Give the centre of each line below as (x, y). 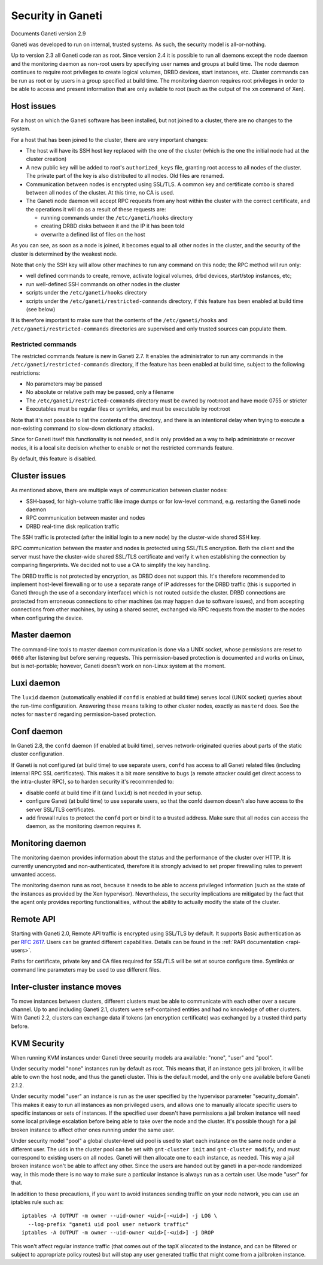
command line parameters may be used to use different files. (86, 969)
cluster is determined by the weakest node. (64, 254)
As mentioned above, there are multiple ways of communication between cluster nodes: (119, 490)
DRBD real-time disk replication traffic (73, 526)
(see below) (41, 309)
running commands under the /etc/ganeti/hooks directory (117, 218)
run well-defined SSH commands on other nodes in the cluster (103, 284)
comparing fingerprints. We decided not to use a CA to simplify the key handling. (111, 565)
